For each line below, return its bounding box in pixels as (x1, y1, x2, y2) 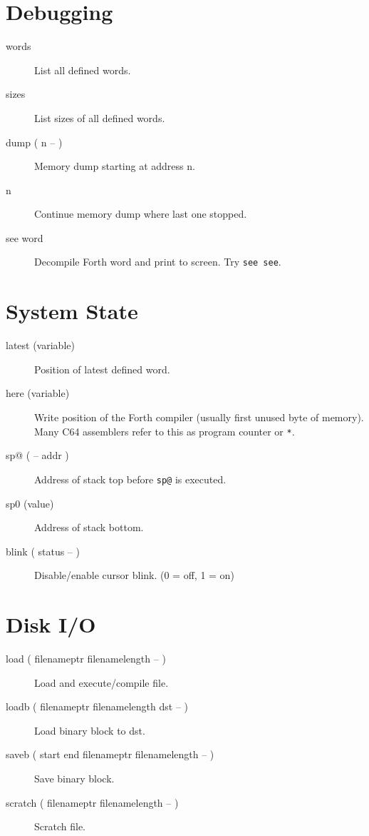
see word (6, 230, 43, 245)
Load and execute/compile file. (34, 675, 169, 690)
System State (6, 296, 138, 326)
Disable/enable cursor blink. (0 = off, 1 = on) (34, 568, 234, 583)
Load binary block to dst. (34, 722, 145, 737)
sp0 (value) (6, 495, 54, 510)
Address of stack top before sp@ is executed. (34, 471, 227, 486)
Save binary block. (34, 771, 115, 785)
